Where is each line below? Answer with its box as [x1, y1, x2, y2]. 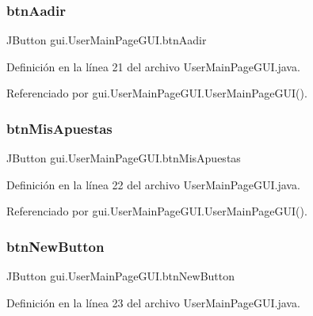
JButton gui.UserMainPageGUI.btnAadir [6, 32, 207, 48]
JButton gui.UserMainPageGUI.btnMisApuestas [6, 150, 241, 166]
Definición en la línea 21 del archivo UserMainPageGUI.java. [6, 58, 300, 74]
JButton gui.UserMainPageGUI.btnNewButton [6, 268, 235, 284]
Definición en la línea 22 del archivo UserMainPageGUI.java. [6, 176, 300, 192]
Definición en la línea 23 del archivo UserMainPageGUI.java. [6, 294, 300, 310]
